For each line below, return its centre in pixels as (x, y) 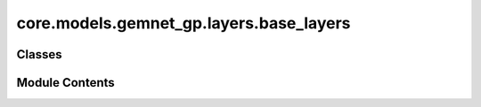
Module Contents (65, 83)
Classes (39, 54)
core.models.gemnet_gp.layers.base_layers (183, 23)
